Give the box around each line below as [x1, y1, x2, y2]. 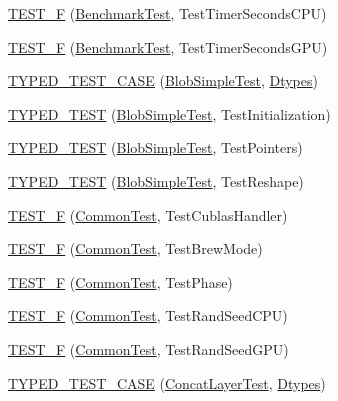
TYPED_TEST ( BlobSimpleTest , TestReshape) [8, 170, 304, 191]
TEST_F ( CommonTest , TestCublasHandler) [8, 204, 288, 225]
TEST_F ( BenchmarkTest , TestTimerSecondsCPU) [8, 3, 327, 23]
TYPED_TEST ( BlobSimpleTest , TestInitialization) [8, 103, 331, 124]
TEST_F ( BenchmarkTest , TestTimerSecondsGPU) [8, 36, 328, 57]
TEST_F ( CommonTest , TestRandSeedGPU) [8, 338, 289, 359]
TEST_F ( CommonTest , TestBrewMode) [8, 238, 263, 259]
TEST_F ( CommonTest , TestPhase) [8, 271, 233, 292]
